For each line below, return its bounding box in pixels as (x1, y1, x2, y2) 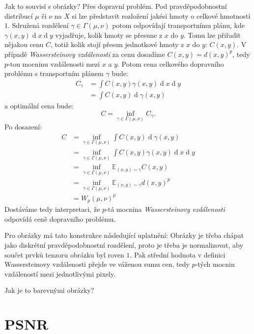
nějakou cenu (4, 39, 44, 50)
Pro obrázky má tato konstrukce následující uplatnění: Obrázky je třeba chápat (4, 230, 244, 240)
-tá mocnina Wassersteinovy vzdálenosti (106, 204, 225, 214)
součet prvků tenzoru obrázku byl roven (4, 249, 124, 259)
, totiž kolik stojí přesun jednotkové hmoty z (51, 39, 184, 50)
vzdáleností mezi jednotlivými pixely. (4, 268, 116, 279)
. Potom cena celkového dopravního (117, 58, 224, 69)
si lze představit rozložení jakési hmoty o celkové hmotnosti (72, 10, 251, 21)
